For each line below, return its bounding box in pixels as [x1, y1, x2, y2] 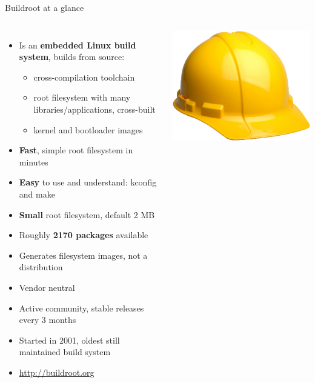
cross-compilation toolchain [33, 70, 135, 83]
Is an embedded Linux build [19, 38, 136, 51]
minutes [19, 155, 48, 168]
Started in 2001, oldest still [19, 333, 120, 346]
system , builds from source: [19, 50, 125, 63]
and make [19, 187, 55, 200]
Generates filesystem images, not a [19, 248, 148, 261]
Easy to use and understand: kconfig [19, 176, 157, 188]
